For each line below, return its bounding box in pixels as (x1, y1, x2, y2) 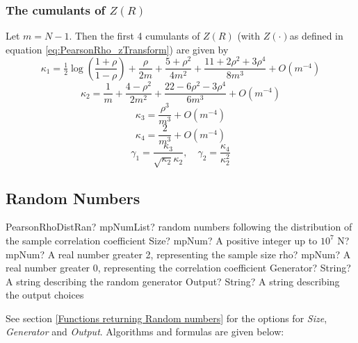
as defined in (289, 28, 343, 43)
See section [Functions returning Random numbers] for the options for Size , (6, 310, 327, 325)
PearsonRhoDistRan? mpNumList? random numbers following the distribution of (6, 219, 352, 234)
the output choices (6, 287, 84, 302)
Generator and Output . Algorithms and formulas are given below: (6, 324, 284, 339)
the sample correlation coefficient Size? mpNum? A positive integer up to (6, 233, 318, 247)
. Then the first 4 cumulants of (69, 28, 200, 43)
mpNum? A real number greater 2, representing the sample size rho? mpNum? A (6, 246, 351, 261)
